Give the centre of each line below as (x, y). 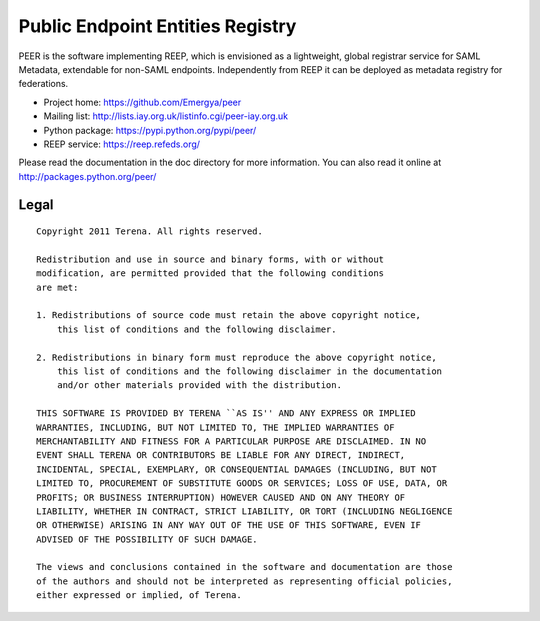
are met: (57, 287)
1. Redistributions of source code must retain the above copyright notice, (229, 315)
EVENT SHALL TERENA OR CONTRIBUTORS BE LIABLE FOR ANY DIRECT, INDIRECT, (221, 455)
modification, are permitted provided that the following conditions (210, 273)
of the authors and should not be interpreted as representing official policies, (244, 581)
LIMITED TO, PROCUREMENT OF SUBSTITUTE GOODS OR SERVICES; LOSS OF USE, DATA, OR (242, 483)
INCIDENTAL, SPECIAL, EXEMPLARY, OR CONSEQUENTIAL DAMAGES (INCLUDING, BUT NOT (236, 469)
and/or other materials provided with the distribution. (199, 385)
